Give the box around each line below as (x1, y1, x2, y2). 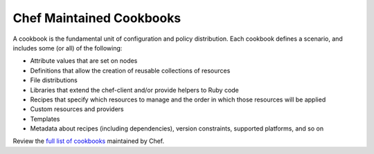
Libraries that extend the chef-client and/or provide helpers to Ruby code (30, 86, 239, 94)
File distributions (30, 76, 78, 84)
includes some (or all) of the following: (12, 44, 123, 52)
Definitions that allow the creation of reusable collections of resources (30, 66, 231, 75)
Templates (30, 115, 60, 123)
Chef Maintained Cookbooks (12, 10, 181, 26)
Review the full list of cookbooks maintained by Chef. (12, 137, 165, 145)
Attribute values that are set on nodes (30, 57, 138, 65)
